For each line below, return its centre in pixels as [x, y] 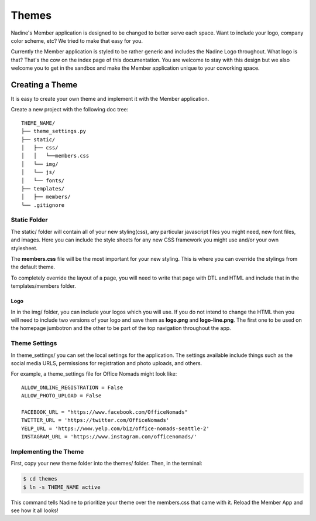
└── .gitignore [43, 205]
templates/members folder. [43, 286]
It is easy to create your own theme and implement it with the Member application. [110, 99]
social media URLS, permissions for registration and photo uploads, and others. [107, 363]
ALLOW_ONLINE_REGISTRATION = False [72, 387]
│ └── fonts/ [43, 181]
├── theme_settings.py [54, 131]
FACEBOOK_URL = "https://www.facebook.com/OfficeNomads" [105, 412]
